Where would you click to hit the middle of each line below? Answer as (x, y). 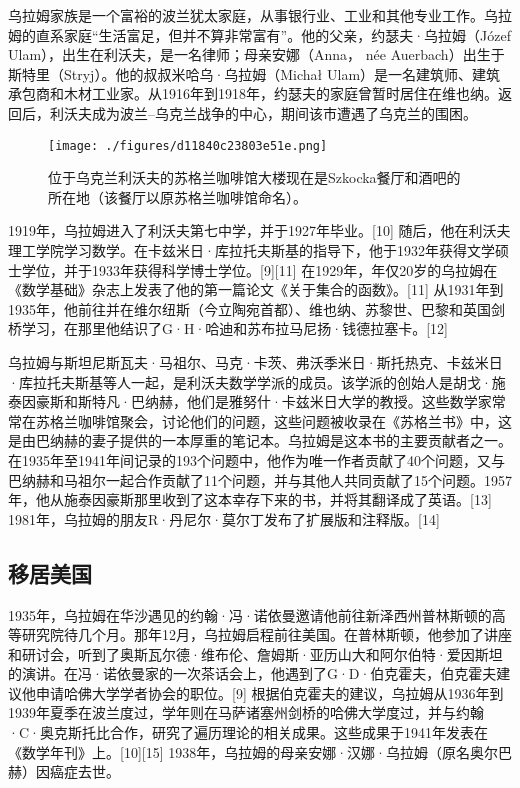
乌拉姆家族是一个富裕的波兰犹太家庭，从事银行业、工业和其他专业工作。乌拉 (260, 15)
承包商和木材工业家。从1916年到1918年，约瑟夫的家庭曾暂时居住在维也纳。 (253, 93)
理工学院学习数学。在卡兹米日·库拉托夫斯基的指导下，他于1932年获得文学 (251, 250)
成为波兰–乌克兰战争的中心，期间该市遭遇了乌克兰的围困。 (284, 112)
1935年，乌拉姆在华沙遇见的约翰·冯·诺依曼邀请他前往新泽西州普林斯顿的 (250, 614)
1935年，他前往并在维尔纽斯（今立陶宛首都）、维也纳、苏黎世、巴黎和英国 (249, 308)
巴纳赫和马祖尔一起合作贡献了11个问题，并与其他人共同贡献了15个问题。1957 (260, 479)
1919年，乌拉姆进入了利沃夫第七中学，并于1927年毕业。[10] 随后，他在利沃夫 (259, 230)
